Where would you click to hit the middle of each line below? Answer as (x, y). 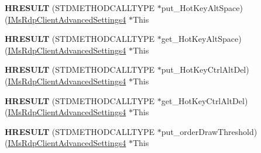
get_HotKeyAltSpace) (201, 39)
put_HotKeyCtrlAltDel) (205, 70)
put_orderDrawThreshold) (209, 131)
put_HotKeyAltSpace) (202, 8)
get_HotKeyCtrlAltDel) (205, 100)
